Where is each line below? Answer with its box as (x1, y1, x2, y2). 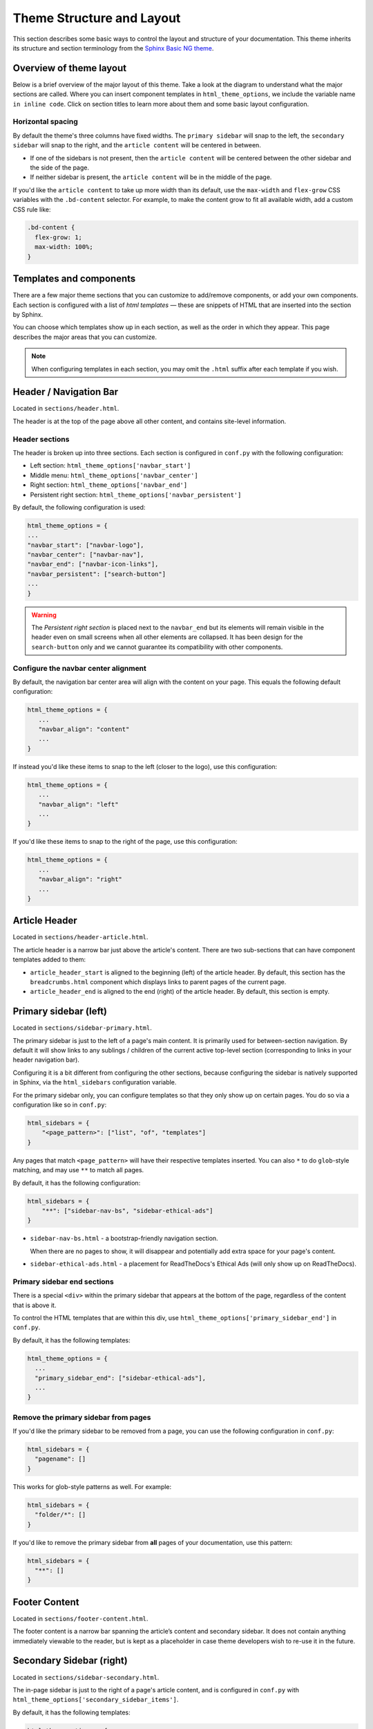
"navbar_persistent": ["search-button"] (27, 570, 166, 577)
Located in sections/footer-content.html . (12, 1614, 149, 1622)
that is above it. (12, 1301, 57, 1309)
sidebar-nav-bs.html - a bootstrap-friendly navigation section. (30, 1235, 218, 1243)
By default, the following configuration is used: (12, 503, 146, 511)
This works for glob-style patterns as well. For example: (12, 1482, 172, 1490)
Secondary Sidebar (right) (12, 1655, 128, 1667)
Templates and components (12, 273, 136, 285)
